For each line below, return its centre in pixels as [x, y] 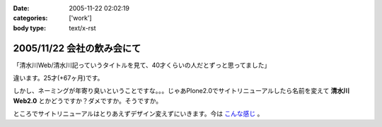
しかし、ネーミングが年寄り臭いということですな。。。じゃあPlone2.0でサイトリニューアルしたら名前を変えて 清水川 [181, 91]
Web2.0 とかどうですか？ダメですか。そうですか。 [88, 101]
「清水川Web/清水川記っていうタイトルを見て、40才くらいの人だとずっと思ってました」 [142, 65]
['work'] [80, 18]
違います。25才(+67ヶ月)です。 [58, 78]
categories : [30, 18]
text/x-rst [82, 28]
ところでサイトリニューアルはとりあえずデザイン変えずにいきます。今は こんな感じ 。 [138, 114]
